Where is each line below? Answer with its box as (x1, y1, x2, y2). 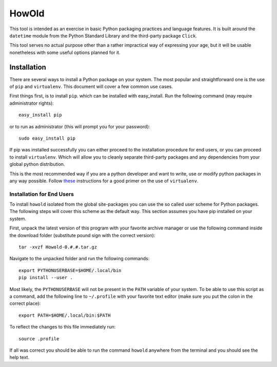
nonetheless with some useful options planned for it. (9, 49, 121, 55)
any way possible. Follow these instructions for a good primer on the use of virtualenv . (9, 178, 199, 184)
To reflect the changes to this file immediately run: (9, 324, 116, 330)
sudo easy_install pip (18, 135, 76, 141)
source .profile (18, 336, 60, 341)
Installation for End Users (9, 190, 74, 198)
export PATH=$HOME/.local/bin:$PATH (18, 312, 111, 318)
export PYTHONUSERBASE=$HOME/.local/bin (18, 267, 122, 273)
